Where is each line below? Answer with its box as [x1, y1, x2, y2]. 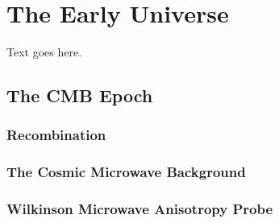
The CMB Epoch [6, 83, 153, 108]
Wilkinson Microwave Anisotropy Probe [6, 199, 273, 219]
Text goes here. [6, 43, 82, 60]
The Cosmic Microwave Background [6, 162, 246, 182]
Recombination [6, 125, 106, 145]
